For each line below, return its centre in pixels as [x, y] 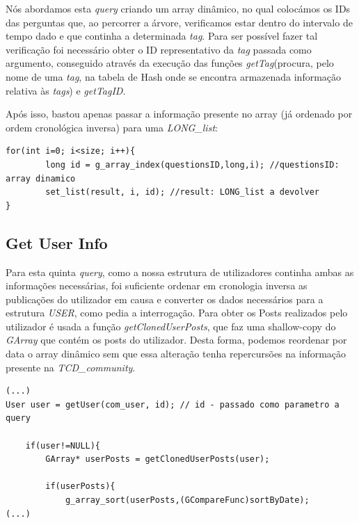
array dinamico [41, 178]
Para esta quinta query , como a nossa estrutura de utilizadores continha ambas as [180, 272]
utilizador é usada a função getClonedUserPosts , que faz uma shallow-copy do [171, 326]
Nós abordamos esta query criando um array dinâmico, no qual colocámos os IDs [178, 8]
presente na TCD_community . [71, 367]
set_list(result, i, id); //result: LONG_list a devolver [183, 192]
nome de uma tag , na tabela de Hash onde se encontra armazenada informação [174, 76]
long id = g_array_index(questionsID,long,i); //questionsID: [192, 164]
